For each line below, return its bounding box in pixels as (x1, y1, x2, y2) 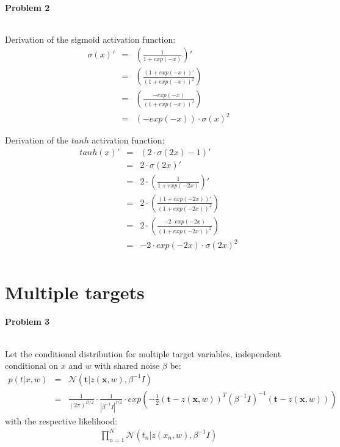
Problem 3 (5, 315, 50, 328)
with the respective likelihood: (5, 414, 118, 427)
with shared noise (94, 359, 160, 372)
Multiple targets (5, 279, 145, 304)
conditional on (5, 359, 59, 372)
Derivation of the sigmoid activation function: (5, 32, 176, 45)
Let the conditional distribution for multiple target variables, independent (5, 347, 281, 360)
